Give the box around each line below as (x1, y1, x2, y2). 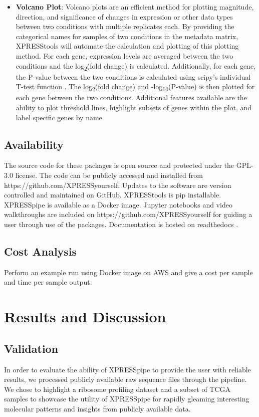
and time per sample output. (4, 277, 92, 287)
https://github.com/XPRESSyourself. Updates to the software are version (4, 179, 231, 190)
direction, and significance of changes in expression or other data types (16, 11, 233, 22)
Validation (4, 340, 59, 356)
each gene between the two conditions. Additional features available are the (16, 92, 247, 103)
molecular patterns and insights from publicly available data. (4, 403, 191, 413)
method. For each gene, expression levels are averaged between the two (16, 50, 233, 61)
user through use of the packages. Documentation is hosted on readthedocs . (4, 219, 238, 229)
